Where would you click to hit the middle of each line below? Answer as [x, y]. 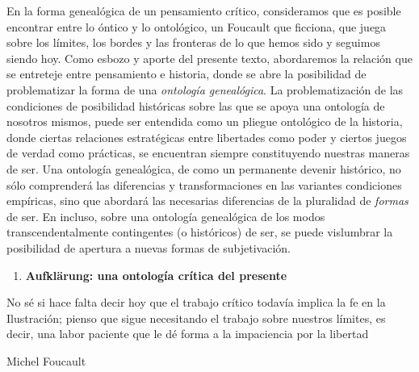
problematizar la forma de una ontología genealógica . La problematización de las [205, 89]
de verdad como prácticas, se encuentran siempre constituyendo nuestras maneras [208, 153]
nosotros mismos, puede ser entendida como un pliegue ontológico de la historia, [205, 121]
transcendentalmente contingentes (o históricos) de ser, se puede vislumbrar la [200, 232]
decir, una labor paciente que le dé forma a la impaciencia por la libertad [188, 334]
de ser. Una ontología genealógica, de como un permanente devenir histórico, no [204, 168]
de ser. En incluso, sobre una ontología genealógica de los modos [166, 216]
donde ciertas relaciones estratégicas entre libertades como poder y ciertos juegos [207, 137]
